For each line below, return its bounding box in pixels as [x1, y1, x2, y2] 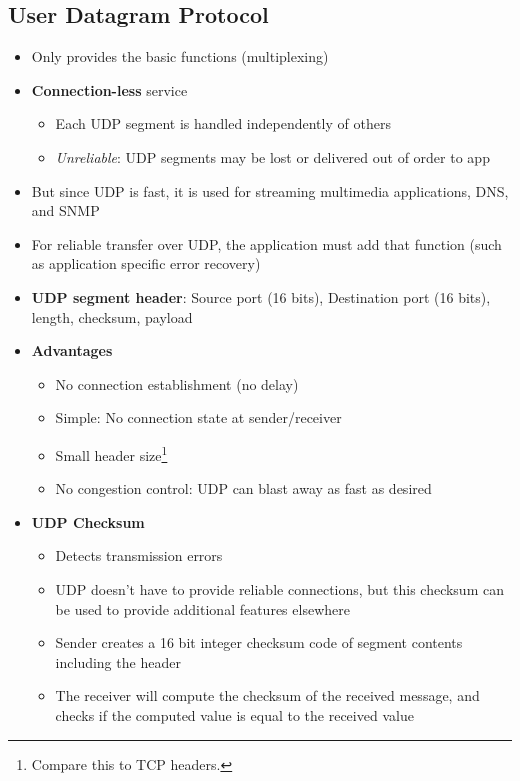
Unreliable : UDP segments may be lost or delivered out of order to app [55, 146, 490, 167]
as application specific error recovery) [31, 253, 261, 274]
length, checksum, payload [31, 306, 193, 327]
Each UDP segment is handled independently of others [55, 113, 391, 134]
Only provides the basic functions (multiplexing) [31, 46, 329, 67]
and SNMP [31, 200, 100, 221]
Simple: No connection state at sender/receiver [55, 407, 342, 428]
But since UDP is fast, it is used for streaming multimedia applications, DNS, [31, 180, 509, 201]
